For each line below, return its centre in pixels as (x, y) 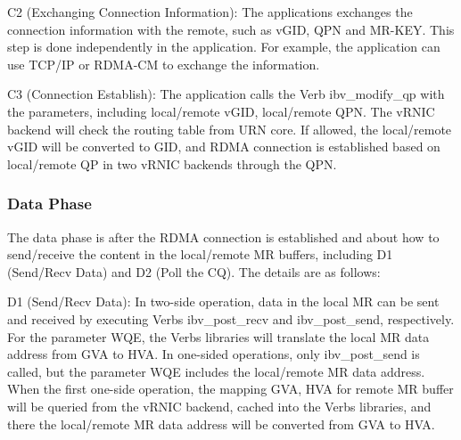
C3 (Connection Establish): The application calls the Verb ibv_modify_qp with (226, 94)
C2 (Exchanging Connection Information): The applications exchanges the (210, 12)
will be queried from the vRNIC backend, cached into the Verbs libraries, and (219, 406)
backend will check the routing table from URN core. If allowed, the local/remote (230, 129)
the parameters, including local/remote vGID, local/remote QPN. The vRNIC (221, 111)
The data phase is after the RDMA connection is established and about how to (223, 236)
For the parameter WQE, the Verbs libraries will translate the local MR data (218, 336)
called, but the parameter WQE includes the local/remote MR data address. (216, 371)
